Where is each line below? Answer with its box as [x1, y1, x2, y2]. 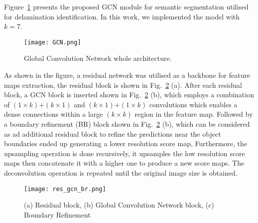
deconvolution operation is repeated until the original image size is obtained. [4, 167, 238, 178]
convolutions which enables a [149, 99, 238, 109]
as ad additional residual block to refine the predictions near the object [4, 128, 221, 139]
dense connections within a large [4, 109, 103, 119]
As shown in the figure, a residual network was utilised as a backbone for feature [4, 70, 251, 80]
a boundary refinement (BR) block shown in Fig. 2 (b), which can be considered [4, 119, 250, 129]
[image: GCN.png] [24, 38, 81, 46]
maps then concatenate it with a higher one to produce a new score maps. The [4, 158, 245, 168]
